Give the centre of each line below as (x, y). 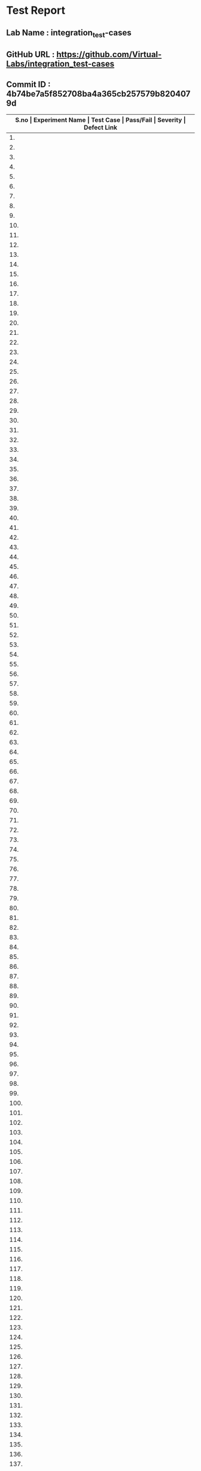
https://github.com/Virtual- (109, 55)
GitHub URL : (31, 55)
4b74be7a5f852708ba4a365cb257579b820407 (98, 94)
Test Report (36, 11)
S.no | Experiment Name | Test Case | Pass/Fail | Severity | (100, 119)
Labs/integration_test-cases (60, 64)
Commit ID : (28, 84)
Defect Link (100, 127)
